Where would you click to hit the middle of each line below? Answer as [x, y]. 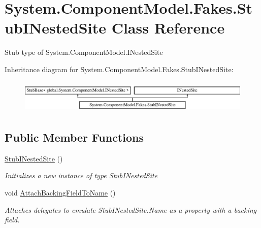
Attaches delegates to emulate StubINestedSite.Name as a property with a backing [131, 209]
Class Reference [168, 28]
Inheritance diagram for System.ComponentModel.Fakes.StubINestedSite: [119, 69]
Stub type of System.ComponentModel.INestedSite [84, 52]
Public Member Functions [74, 137]
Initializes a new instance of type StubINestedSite [81, 175]
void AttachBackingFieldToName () [60, 192]
